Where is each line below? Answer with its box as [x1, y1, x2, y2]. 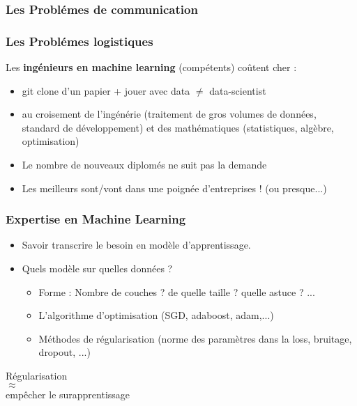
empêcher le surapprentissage [6, 387, 130, 401]
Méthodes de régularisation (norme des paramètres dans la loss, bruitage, [38, 331, 352, 345]
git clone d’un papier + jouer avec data [22, 83, 190, 97]
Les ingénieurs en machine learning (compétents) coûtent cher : [6, 60, 297, 75]
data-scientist [209, 83, 266, 97]
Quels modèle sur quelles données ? [22, 261, 173, 276]
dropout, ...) [38, 345, 91, 359]
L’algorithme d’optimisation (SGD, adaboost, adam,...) [38, 308, 274, 322]
